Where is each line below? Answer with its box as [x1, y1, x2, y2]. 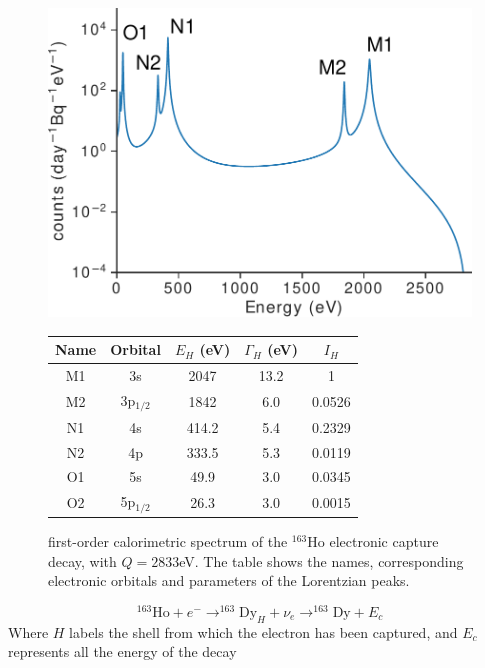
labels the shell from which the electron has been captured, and [69, 621, 458, 642]
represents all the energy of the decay [8, 641, 237, 662]
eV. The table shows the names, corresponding [179, 550, 464, 571]
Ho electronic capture [307, 531, 439, 552]
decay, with [48, 550, 117, 571]
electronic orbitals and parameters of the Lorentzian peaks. [48, 570, 410, 591]
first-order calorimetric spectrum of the [48, 531, 288, 552]
